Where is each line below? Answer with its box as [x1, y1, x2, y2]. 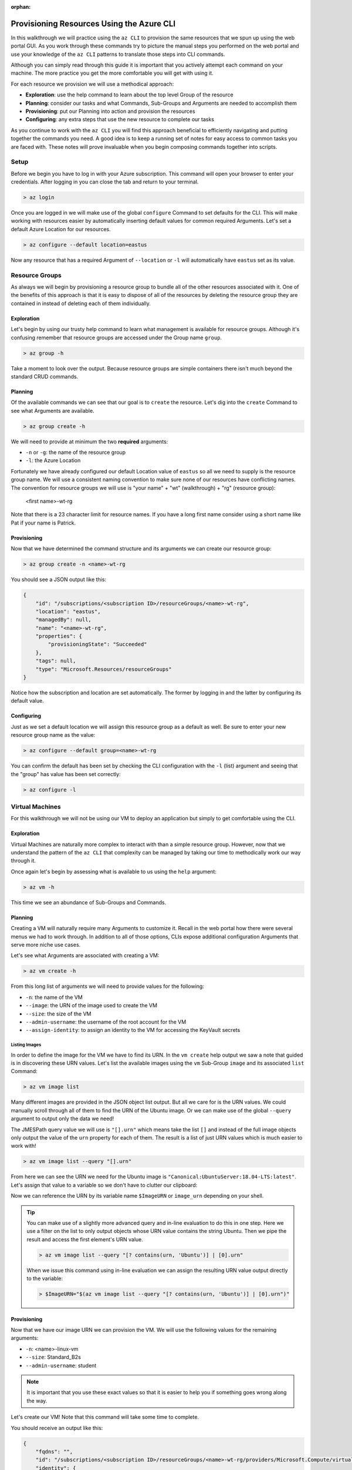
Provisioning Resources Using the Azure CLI [11, 18, 176, 29]
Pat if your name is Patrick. [11, 519, 76, 526]
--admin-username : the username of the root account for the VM [25, 1018, 187, 1025]
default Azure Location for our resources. [11, 225, 111, 232]
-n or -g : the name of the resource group [25, 449, 126, 456]
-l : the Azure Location [25, 457, 81, 464]
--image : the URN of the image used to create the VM [25, 1002, 158, 1009]
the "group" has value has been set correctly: [11, 770, 121, 777]
